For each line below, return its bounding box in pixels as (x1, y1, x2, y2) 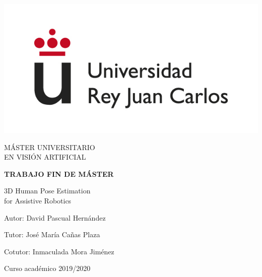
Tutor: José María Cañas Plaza (4, 229, 100, 240)
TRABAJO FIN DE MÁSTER (4, 168, 114, 179)
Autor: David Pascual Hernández (4, 212, 106, 223)
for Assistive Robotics (4, 195, 72, 205)
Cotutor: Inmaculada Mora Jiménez (4, 246, 114, 256)
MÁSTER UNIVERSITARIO (4, 142, 95, 152)
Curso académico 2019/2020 (4, 263, 91, 273)
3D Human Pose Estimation (4, 185, 91, 196)
